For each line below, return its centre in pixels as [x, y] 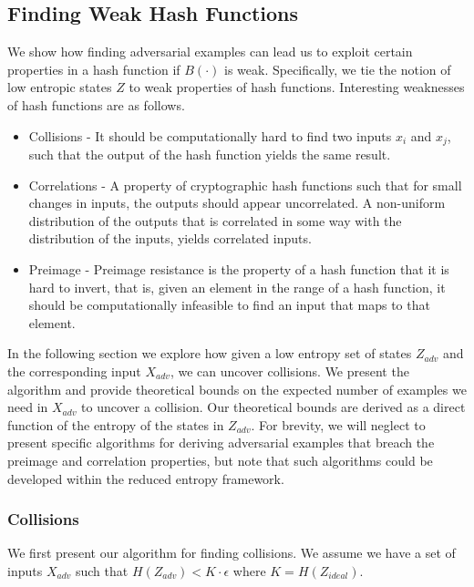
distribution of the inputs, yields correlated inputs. [170, 238]
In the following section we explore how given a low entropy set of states [210, 353]
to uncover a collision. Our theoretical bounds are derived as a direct [273, 407]
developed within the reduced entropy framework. [146, 478]
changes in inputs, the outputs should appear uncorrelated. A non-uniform [237, 203]
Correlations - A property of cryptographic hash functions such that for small [245, 185]
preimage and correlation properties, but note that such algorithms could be [220, 460]
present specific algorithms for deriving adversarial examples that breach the [221, 443]
